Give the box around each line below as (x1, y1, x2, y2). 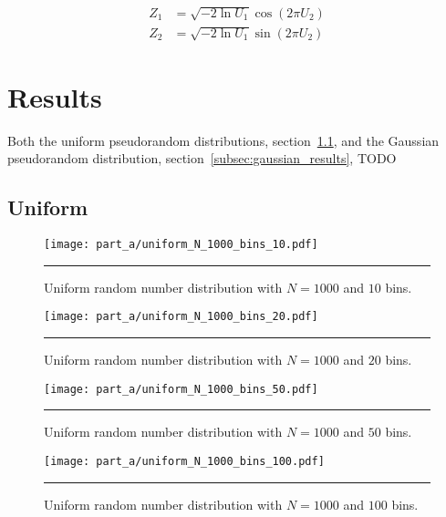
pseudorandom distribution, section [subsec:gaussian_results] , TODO (7, 149, 397, 168)
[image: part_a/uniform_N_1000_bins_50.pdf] (44, 382, 318, 396)
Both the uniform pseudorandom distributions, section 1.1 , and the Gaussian (7, 130, 440, 150)
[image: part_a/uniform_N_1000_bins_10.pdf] (44, 238, 318, 252)
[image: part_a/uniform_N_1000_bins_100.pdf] (44, 454, 325, 468)
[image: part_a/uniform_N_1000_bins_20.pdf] (44, 310, 318, 324)
